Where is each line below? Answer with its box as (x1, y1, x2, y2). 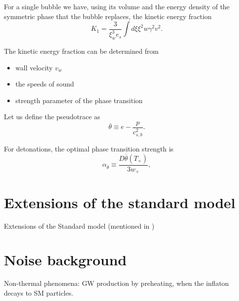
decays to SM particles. (4, 287, 74, 298)
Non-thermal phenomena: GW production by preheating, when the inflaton (4, 278, 229, 288)
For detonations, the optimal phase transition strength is (4, 144, 174, 154)
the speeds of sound (15, 79, 74, 89)
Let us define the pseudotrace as (4, 111, 100, 122)
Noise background (4, 250, 127, 270)
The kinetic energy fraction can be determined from (4, 45, 159, 56)
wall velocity (15, 62, 53, 72)
